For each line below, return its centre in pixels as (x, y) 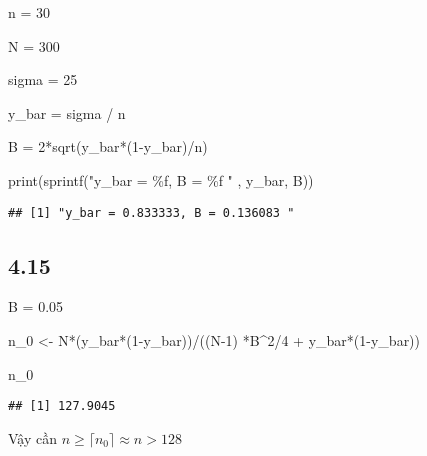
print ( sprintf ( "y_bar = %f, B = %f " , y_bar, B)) (161, 179)
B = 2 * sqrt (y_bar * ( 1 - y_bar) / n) (108, 146)
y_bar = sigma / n (67, 112)
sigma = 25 (43, 79)
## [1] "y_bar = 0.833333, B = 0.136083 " (151, 212)
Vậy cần (32, 437)
